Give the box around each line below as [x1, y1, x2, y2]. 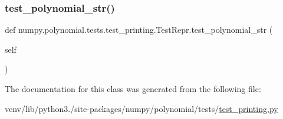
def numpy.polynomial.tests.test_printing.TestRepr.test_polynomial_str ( [5, 23, 273, 36]
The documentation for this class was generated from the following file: [5, 83, 261, 94]
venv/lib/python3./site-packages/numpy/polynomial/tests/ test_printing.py [5, 102, 278, 114]
